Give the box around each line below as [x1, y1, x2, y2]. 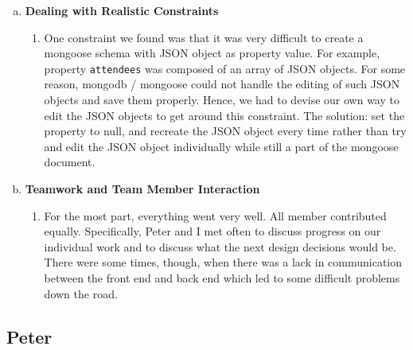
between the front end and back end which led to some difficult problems [44, 269, 400, 286]
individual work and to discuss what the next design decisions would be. [44, 238, 396, 255]
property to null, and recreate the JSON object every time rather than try [44, 122, 407, 139]
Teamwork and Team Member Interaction [25, 181, 260, 196]
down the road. [44, 285, 118, 301]
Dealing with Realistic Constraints [25, 2, 219, 18]
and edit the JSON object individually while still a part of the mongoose [44, 138, 399, 154]
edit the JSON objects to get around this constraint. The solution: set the [44, 107, 405, 123]
